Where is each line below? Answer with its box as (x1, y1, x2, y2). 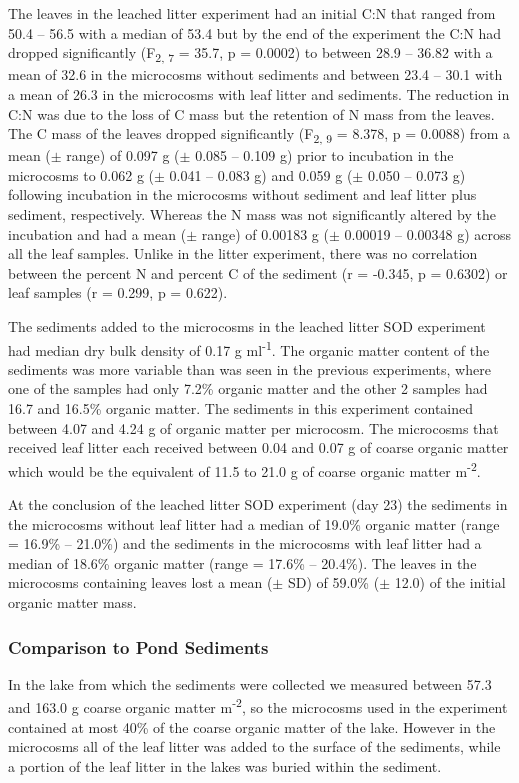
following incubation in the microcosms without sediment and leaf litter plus (8, 184, 477, 205)
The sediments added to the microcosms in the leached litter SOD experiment (8, 315, 486, 336)
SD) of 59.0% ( (287, 572, 380, 593)
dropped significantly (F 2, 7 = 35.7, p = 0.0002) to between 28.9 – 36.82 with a (8, 42, 493, 65)
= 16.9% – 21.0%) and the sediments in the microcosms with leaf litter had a (8, 533, 482, 554)
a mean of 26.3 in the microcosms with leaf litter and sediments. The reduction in (8, 83, 510, 104)
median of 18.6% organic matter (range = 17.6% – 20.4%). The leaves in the (8, 552, 477, 573)
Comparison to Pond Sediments (8, 634, 269, 659)
